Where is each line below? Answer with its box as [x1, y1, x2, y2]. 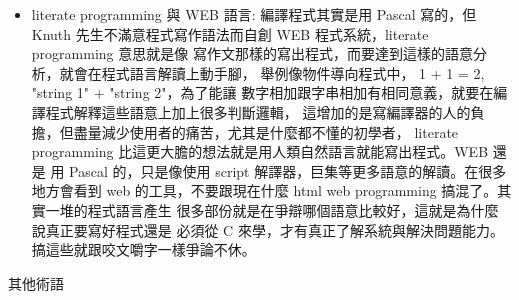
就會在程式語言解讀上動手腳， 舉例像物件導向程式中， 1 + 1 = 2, [59, 62, 485, 83]
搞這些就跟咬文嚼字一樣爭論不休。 [31, 239, 256, 260]
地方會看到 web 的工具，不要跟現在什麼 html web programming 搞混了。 [31, 180, 498, 201]
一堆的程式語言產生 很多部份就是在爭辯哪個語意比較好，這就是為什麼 [45, 199, 499, 220]
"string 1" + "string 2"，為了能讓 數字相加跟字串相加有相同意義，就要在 [31, 82, 494, 103]
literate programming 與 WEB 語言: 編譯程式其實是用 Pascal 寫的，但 [31, 4, 477, 24]
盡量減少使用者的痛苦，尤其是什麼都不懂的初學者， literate [73, 121, 459, 142]
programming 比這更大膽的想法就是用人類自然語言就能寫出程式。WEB [31, 141, 489, 162]
